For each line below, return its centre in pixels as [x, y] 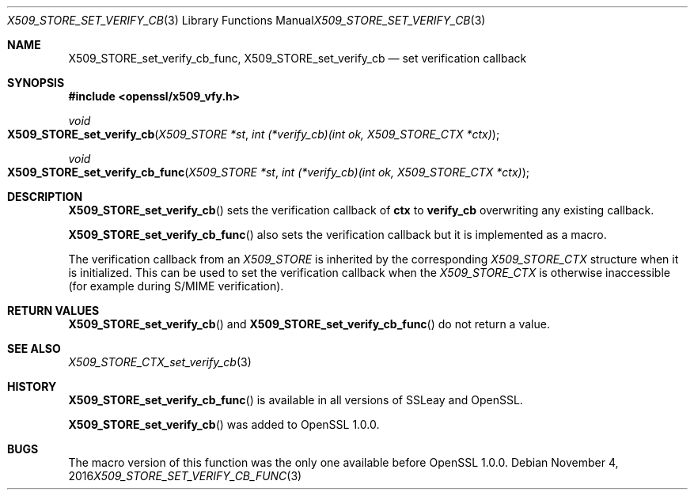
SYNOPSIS [36, 83]
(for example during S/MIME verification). [176, 286]
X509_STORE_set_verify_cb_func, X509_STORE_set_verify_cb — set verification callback [298, 58]
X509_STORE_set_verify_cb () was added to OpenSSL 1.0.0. [224, 424]
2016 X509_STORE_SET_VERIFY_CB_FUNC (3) [185, 476]
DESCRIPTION [45, 197]
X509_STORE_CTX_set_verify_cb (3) [160, 362]
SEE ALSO [34, 348]
